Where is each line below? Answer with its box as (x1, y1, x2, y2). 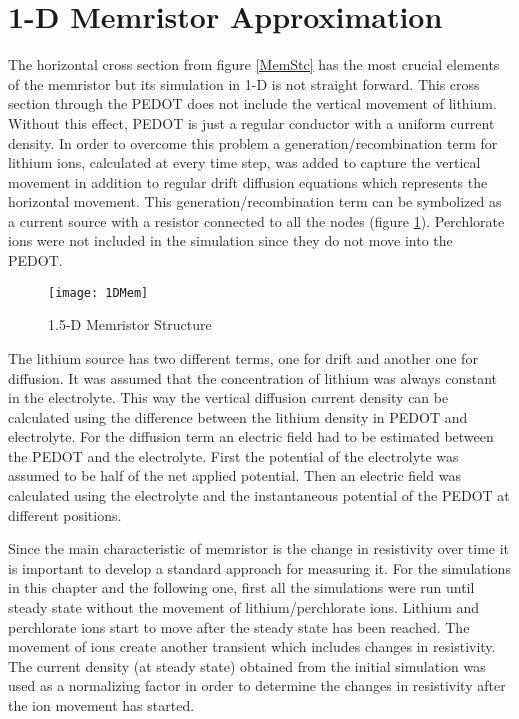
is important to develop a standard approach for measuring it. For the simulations (8, 557, 511, 578)
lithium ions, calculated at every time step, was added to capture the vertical (8, 152, 481, 173)
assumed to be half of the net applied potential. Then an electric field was (8, 465, 461, 486)
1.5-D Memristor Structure (48, 314, 212, 335)
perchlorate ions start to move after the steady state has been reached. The (8, 616, 470, 637)
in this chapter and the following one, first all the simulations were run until (8, 577, 475, 598)
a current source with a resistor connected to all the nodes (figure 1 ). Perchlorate (8, 210, 505, 231)
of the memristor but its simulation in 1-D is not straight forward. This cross (8, 73, 480, 94)
